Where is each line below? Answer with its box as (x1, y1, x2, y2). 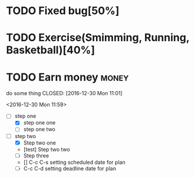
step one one (23, 119, 56, 126)
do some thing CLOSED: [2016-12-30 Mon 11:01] (6, 90, 123, 97)
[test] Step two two (23, 146, 71, 153)
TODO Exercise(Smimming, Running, (6, 31, 190, 45)
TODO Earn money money (6, 70, 129, 83)
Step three (23, 152, 49, 159)
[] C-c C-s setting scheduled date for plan (23, 159, 125, 166)
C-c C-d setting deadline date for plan (23, 164, 117, 172)
